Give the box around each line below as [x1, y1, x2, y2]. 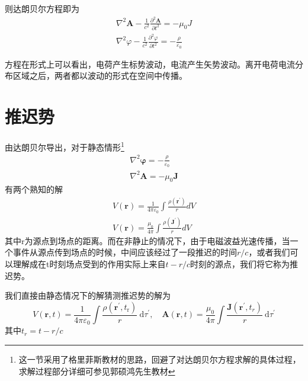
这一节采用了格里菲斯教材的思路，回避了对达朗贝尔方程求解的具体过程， [18, 353, 301, 365]
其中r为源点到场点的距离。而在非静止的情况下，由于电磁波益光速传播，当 [5, 234, 290, 246]
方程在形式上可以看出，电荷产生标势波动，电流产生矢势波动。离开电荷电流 [5, 57, 295, 70]
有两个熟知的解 [5, 183, 63, 196]
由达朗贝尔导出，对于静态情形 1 [5, 139, 124, 153]
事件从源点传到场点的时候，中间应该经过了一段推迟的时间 [12, 246, 237, 258]
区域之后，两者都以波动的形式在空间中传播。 [12, 69, 187, 82]
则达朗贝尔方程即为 [5, 2, 79, 14]
